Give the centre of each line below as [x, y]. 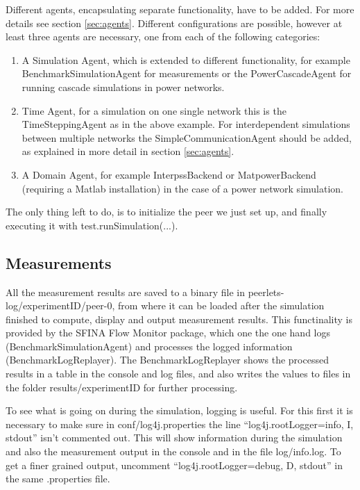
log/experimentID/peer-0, [60, 305]
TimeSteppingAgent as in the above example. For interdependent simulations [186, 124]
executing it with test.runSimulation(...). [92, 225]
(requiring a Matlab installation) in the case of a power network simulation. [182, 188]
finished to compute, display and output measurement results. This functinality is [179, 319]
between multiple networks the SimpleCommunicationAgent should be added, [187, 137]
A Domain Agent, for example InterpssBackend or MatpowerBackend [169, 174]
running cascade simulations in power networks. [123, 87]
